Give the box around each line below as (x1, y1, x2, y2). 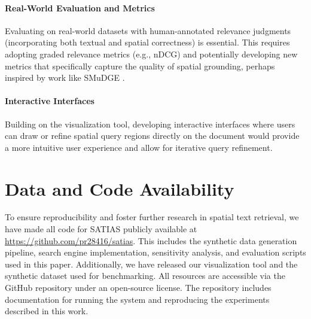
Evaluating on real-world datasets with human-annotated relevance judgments (5, 24, 291, 37)
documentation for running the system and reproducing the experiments (5, 293, 270, 305)
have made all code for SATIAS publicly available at (5, 223, 197, 235)
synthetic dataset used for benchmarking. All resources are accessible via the (5, 269, 285, 282)
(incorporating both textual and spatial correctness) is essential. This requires (5, 36, 290, 48)
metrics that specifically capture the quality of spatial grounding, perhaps (5, 59, 275, 72)
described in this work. (5, 305, 89, 317)
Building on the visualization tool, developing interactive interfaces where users (5, 117, 295, 130)
